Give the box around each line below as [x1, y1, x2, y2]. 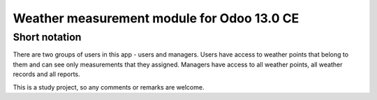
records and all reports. [13, 70, 80, 78]
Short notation [13, 31, 82, 43]
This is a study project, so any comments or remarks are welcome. [13, 83, 205, 91]
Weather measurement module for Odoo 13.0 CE [13, 10, 300, 26]
